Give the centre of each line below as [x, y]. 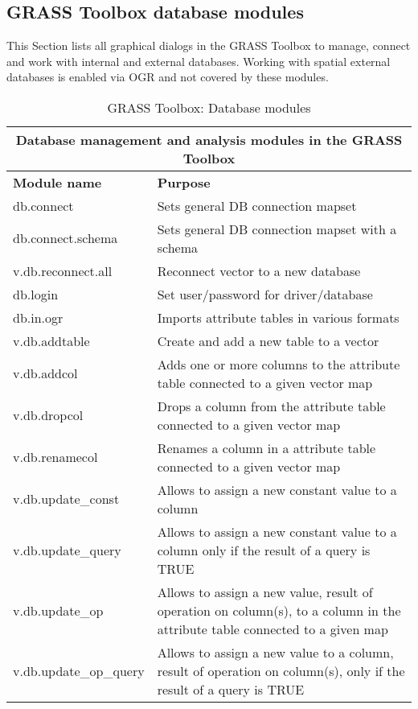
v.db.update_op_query [79, 670]
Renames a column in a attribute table [266, 447]
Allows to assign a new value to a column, [275, 652]
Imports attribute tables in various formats [278, 317]
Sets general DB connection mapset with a [277, 229]
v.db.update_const [66, 499]
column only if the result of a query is [264, 550]
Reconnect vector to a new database [259, 270]
